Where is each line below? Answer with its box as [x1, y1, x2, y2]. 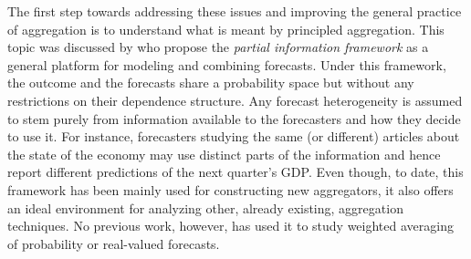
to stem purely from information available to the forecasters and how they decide [7, 109, 461, 128]
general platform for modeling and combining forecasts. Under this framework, [7, 55, 446, 74]
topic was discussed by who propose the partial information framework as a [7, 37, 429, 57]
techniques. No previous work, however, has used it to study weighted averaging [7, 216, 454, 235]
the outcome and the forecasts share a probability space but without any [7, 73, 414, 92]
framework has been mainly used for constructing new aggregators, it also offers [7, 180, 454, 199]
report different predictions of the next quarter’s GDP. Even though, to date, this [7, 162, 464, 181]
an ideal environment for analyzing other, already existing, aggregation [7, 198, 403, 217]
